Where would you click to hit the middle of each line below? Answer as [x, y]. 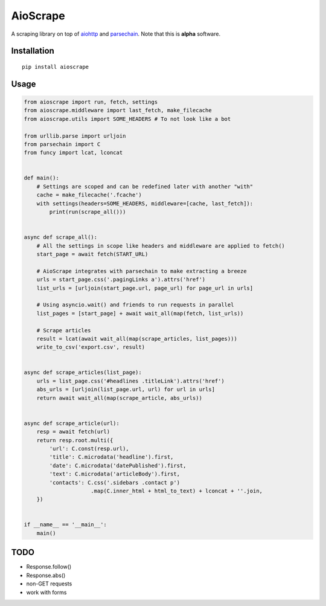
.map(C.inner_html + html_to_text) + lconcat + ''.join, [177, 491]
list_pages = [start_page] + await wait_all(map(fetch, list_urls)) [140, 313]
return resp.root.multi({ [75, 440]
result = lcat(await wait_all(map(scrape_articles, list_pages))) [137, 339]
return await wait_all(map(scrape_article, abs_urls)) [119, 398]
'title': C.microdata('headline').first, [111, 457]
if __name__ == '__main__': [65, 525]
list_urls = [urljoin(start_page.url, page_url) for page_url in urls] [145, 288]
